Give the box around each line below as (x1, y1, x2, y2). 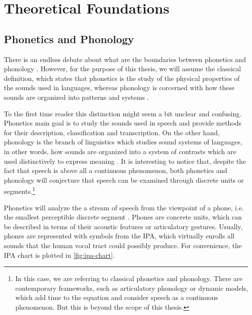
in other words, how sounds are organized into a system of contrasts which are (4, 146, 236, 156)
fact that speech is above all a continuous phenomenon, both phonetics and (4, 165, 227, 175)
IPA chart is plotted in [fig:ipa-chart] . (4, 250, 115, 260)
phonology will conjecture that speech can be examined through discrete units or (4, 174, 244, 185)
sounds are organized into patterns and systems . (4, 92, 149, 102)
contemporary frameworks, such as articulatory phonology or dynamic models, (15, 283, 248, 293)
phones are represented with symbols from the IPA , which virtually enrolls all (4, 231, 235, 241)
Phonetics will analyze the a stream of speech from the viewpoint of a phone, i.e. (4, 202, 244, 212)
